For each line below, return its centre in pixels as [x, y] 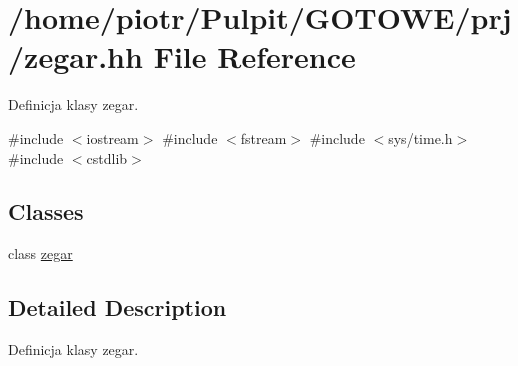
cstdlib [107, 157]
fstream [263, 137]
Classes [46, 211]
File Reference [254, 56]
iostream [112, 137]
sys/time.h [420, 137]
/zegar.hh [75, 56]
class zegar [40, 253]
